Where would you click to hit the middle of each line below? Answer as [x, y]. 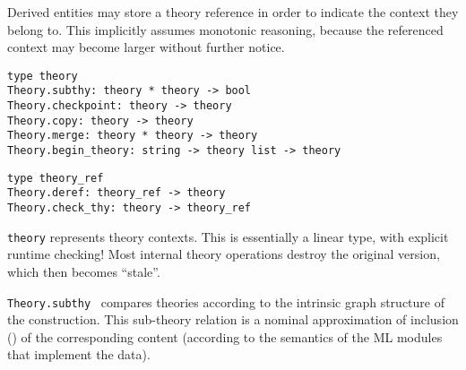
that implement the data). [79, 354]
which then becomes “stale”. [84, 271]
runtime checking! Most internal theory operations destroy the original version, [224, 254]
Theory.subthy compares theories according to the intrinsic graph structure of [226, 301]
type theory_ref [56, 178]
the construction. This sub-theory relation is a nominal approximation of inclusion [233, 319]
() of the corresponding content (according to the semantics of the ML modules [225, 336]
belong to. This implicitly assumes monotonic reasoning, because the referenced [225, 29]
